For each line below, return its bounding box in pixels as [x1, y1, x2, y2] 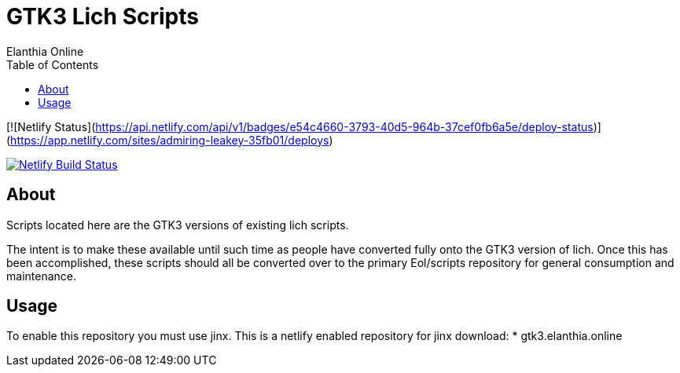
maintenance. [6, 269, 76, 283]
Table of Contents [6, 57, 99, 71]
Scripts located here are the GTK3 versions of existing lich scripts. [6, 218, 349, 232]
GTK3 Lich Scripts [6, 3, 199, 30]
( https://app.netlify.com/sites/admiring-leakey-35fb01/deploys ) [6, 133, 333, 147]
